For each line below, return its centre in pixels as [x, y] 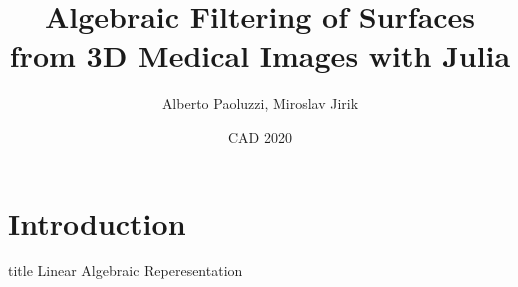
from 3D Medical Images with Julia [260, 55]
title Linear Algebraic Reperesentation [125, 270]
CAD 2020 [260, 136]
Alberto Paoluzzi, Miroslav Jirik [260, 103]
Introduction [97, 222]
